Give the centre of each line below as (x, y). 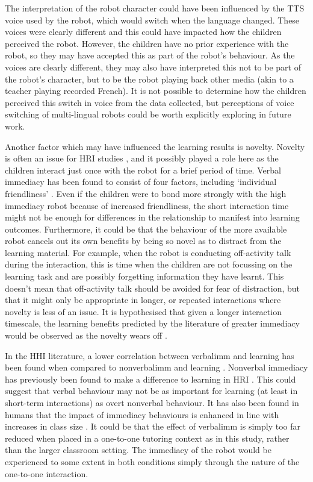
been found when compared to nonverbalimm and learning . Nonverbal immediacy (156, 367)
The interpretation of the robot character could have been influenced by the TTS (155, 8)
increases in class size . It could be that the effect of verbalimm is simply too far (153, 426)
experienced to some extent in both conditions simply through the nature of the (152, 461)
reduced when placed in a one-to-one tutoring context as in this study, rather (147, 438)
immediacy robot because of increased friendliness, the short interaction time (147, 205)
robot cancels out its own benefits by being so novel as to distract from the (143, 241)
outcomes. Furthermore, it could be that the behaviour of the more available (146, 229)
